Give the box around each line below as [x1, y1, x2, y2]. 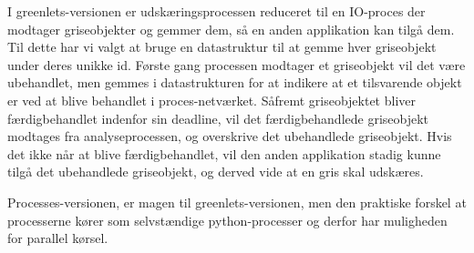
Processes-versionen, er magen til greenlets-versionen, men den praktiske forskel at [7, 192, 467, 211]
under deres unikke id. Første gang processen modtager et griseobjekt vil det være [7, 55, 466, 74]
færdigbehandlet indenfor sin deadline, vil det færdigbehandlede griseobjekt [7, 108, 429, 127]
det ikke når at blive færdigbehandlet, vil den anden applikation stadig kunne [7, 144, 441, 163]
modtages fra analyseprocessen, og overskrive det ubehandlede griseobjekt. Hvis [7, 126, 452, 146]
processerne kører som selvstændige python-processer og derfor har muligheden [7, 210, 448, 229]
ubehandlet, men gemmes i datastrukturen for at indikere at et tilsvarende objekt [7, 73, 462, 92]
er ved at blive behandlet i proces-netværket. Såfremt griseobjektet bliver [7, 90, 416, 109]
